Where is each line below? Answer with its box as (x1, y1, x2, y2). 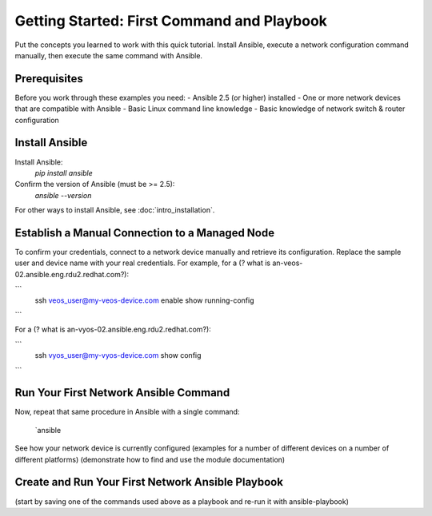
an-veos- (272, 258, 303, 268)
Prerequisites (14, 72, 83, 85)
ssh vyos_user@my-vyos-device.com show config (34, 351, 202, 360)
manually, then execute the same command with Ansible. (14, 50, 203, 60)
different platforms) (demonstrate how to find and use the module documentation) (14, 454, 286, 464)
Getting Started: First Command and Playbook (14, 12, 328, 30)
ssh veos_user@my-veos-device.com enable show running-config (34, 296, 255, 305)
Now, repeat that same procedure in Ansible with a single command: (14, 407, 240, 417)
